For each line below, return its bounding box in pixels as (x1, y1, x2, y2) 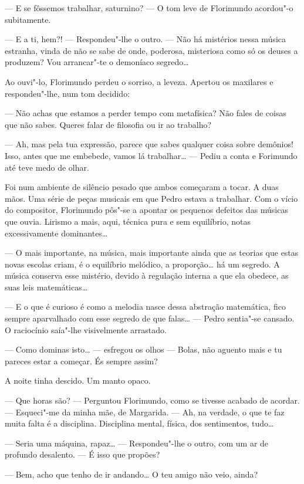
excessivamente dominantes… (5, 226, 108, 239)
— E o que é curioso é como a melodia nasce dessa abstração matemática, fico (5, 300, 286, 313)
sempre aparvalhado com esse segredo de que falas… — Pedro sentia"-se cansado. (5, 312, 295, 324)
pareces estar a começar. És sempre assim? (5, 354, 158, 367)
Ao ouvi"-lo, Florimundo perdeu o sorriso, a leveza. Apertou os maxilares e (5, 75, 273, 87)
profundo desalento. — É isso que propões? (5, 448, 160, 461)
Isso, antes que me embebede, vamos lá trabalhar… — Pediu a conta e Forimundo (5, 149, 298, 161)
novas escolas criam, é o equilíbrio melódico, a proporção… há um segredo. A (5, 258, 280, 270)
